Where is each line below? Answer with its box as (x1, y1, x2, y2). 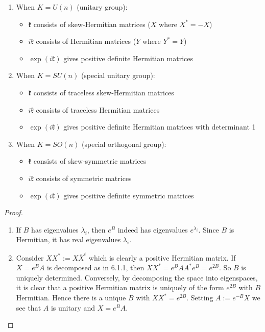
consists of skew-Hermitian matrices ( (33, 18, 151, 29)
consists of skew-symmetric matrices (33, 156, 147, 166)
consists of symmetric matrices (36, 172, 132, 183)
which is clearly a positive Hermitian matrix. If (88, 252, 236, 263)
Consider (16, 252, 44, 263)
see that (16, 302, 41, 313)
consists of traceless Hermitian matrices (36, 104, 160, 115)
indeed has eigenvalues (117, 224, 188, 235)
